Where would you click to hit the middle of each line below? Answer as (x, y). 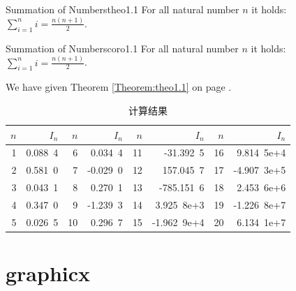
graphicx (48, 273)
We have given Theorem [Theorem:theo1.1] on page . (119, 87)
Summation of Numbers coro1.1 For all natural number (122, 48)
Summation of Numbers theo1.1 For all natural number (123, 9)
